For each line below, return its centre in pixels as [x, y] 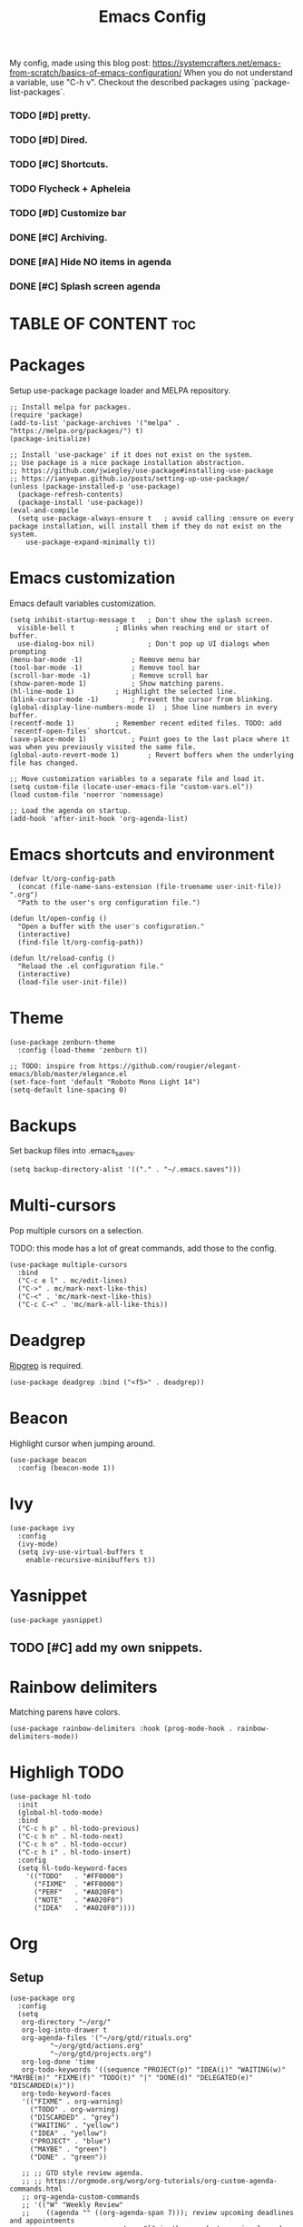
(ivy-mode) [38, 1544]
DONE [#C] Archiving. [59, 237]
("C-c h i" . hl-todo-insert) [74, 1853]
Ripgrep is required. [46, 1366]
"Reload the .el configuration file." [91, 966]
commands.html [36, 2189]
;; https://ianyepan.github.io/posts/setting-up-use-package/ [129, 479]
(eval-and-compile [44, 510]
